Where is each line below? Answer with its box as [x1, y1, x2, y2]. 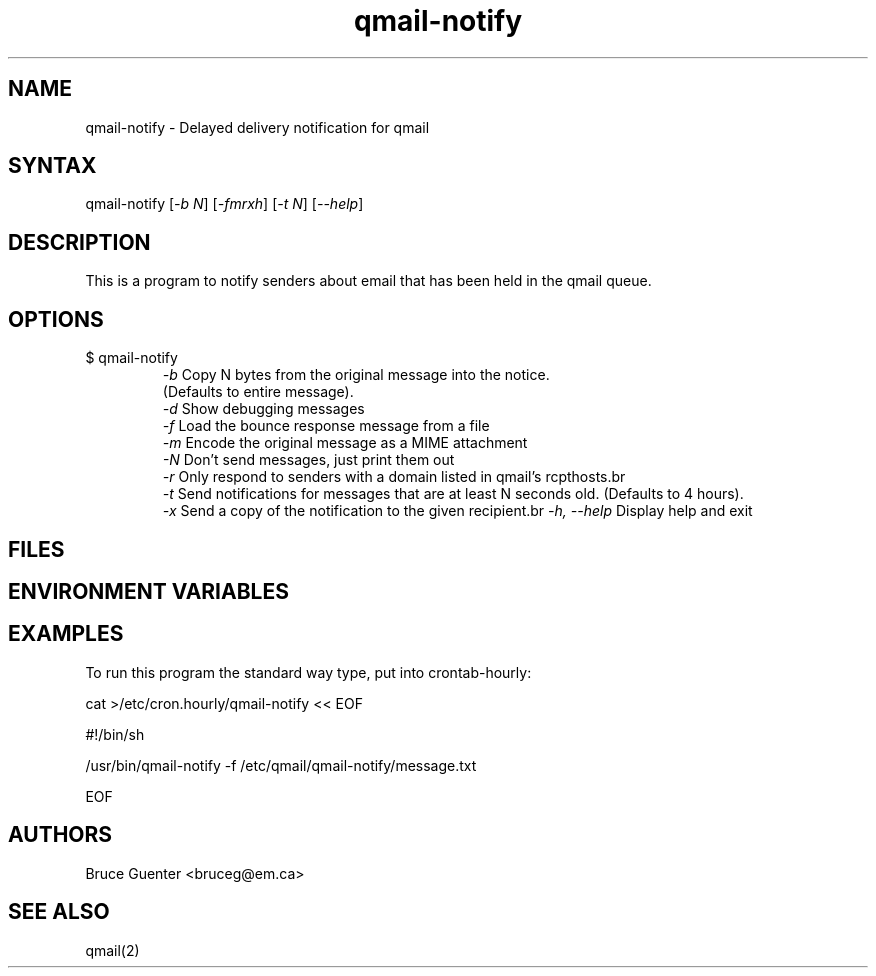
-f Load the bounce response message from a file [162, 417, 490, 435]
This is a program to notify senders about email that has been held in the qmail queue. [85, 272, 652, 290]
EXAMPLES [8, 621, 124, 647]
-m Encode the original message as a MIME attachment [162, 434, 528, 452]
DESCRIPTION [8, 229, 151, 255]
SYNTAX [8, 153, 97, 179]
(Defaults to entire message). [162, 383, 354, 401]
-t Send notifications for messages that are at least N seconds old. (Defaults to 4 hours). [162, 485, 744, 503]
